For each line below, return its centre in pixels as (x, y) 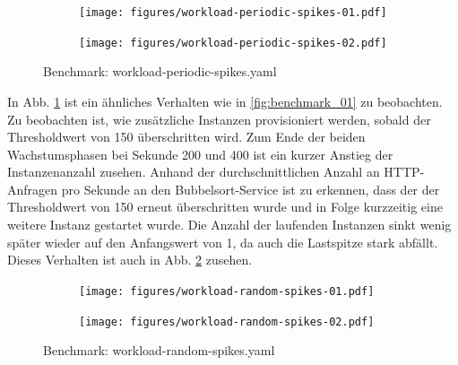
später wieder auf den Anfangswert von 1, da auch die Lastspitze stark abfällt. (223, 242)
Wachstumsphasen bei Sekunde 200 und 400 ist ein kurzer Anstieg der (200, 154)
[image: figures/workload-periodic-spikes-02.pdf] (233, 43)
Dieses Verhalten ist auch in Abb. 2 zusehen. (130, 260)
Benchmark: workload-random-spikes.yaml (159, 350)
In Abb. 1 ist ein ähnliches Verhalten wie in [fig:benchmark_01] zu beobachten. (225, 101)
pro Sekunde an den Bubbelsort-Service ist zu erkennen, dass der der (251, 189)
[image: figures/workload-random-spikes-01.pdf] (227, 291)
